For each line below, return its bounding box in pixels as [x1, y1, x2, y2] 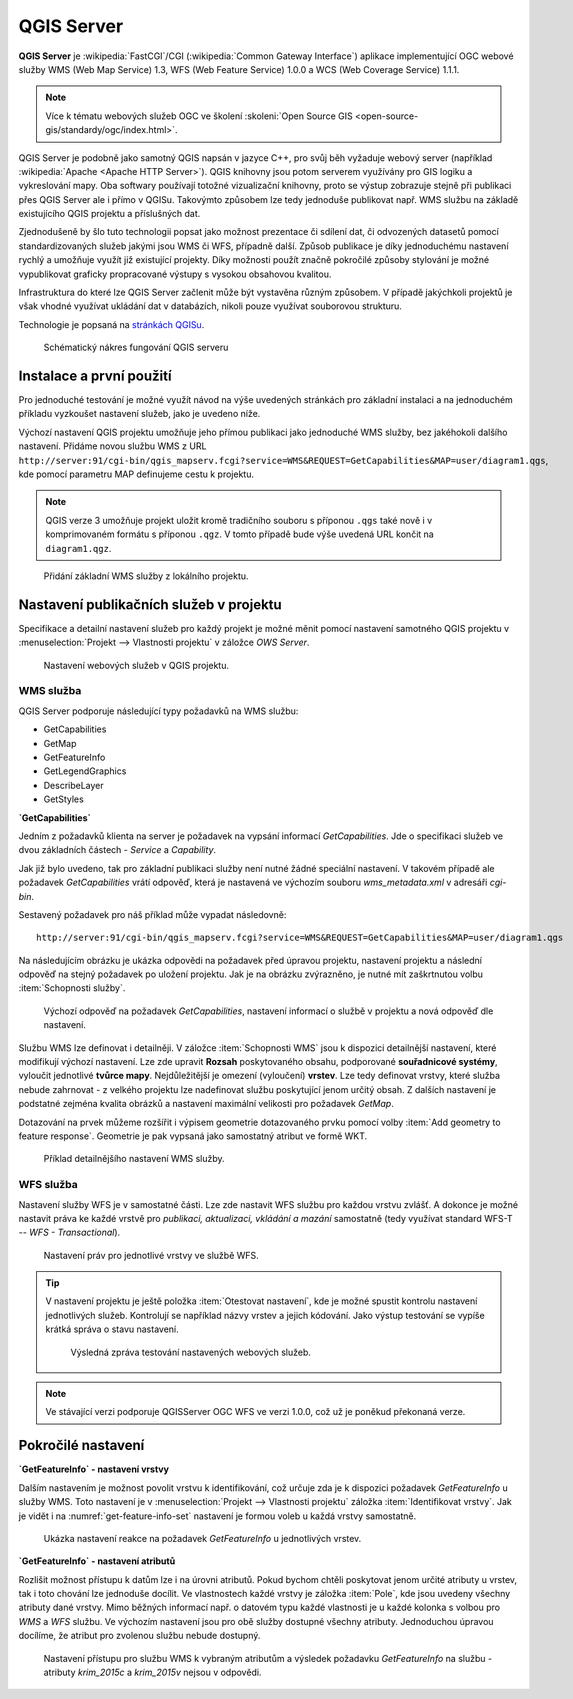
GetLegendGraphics [43, 765, 127, 777]
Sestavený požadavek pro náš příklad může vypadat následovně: [18, 908, 287, 920]
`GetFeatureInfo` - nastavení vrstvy [18, 1463, 170, 1475]
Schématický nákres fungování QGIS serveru [43, 341, 229, 354]
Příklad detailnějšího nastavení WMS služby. [43, 1153, 225, 1165]
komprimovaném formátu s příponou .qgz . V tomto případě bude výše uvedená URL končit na [45, 528, 434, 540]
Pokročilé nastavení [18, 1437, 145, 1454]
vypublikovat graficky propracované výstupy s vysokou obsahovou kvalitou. [18, 268, 332, 280]
